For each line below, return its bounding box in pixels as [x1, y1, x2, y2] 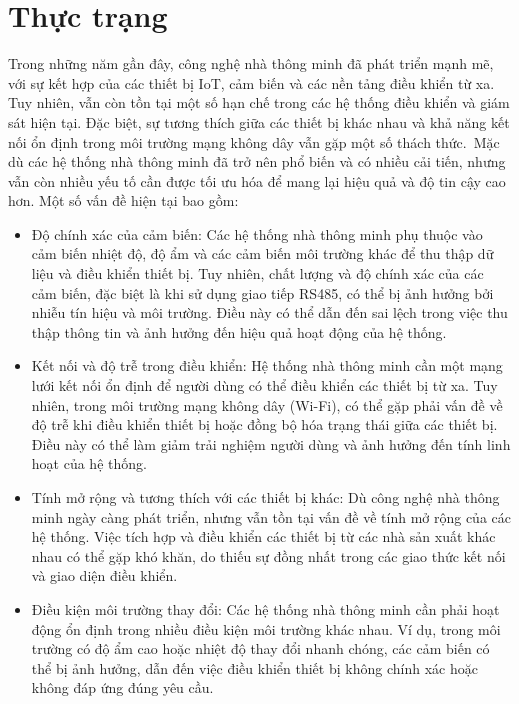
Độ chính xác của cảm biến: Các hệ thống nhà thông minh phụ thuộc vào [31, 223, 483, 244]
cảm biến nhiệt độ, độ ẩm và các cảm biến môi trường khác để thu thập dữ [31, 243, 494, 264]
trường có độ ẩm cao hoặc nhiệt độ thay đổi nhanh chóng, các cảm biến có [31, 638, 490, 659]
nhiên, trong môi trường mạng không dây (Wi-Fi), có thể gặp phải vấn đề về [31, 394, 503, 415]
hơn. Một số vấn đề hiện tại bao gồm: [8, 190, 239, 211]
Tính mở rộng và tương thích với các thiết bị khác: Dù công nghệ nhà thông [31, 487, 500, 507]
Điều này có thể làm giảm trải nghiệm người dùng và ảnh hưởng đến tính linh [31, 433, 511, 454]
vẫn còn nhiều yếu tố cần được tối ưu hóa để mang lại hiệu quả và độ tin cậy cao [8, 170, 506, 191]
